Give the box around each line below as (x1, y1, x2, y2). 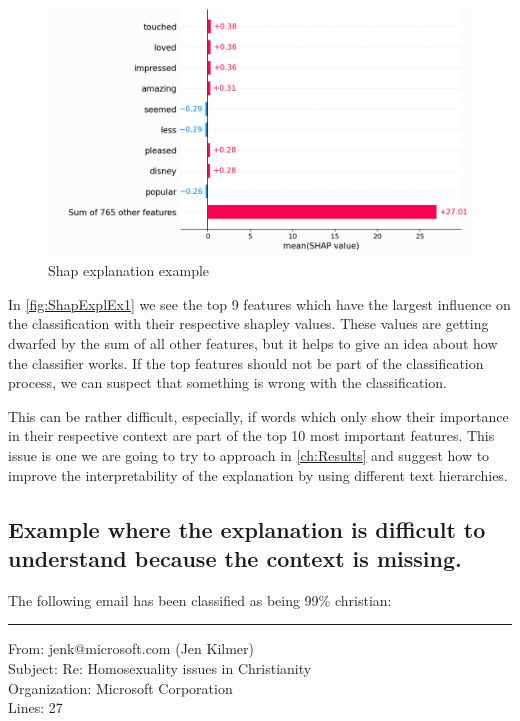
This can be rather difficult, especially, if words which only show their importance (8, 405, 509, 426)
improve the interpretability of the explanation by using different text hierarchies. (8, 464, 508, 485)
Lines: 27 (8, 697, 63, 718)
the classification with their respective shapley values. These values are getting (8, 313, 489, 334)
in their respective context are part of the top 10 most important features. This (8, 425, 495, 446)
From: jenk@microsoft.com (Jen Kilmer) (8, 638, 254, 659)
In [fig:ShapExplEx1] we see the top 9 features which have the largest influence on (8, 293, 511, 314)
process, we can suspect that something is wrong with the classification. (8, 372, 447, 393)
